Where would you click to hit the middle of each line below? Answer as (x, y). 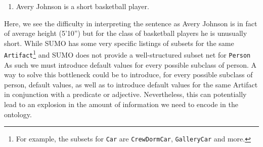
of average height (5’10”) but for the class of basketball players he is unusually (126, 33)
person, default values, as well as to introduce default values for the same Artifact (131, 84)
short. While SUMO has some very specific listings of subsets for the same (119, 43)
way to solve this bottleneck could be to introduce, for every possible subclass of (128, 75)
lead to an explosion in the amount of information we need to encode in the (121, 104)
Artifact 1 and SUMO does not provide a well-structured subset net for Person (127, 54)
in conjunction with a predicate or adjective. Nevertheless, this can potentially (125, 94)
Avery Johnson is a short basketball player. (82, 6)
